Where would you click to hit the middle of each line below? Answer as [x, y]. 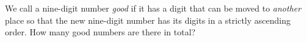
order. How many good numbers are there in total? [100, 32]
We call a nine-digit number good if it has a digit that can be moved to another [153, 8]
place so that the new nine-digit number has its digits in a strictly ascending [148, 20]
